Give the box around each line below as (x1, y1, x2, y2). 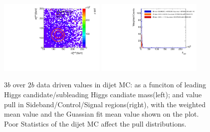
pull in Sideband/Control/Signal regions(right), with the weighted (4, 99, 206, 109)
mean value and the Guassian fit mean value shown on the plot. (4, 109, 199, 119)
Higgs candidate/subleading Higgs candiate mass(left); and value (4, 89, 202, 100)
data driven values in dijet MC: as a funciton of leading (36, 79, 207, 90)
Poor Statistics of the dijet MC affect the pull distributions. (4, 118, 187, 129)
